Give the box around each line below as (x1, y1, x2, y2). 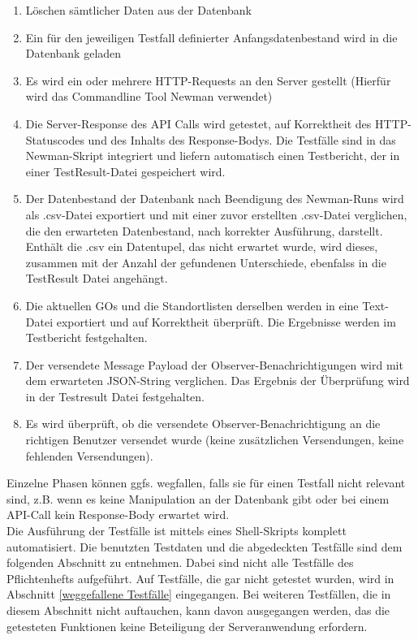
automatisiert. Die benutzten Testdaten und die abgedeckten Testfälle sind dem (6, 538, 403, 555)
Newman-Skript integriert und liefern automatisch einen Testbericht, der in (25, 147, 400, 164)
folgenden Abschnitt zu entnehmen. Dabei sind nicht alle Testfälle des (6, 554, 354, 571)
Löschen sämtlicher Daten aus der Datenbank (25, 2, 252, 18)
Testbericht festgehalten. (25, 329, 148, 346)
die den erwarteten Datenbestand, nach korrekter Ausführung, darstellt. (25, 222, 383, 239)
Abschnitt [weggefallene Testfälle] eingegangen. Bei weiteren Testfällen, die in (6, 586, 391, 603)
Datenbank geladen (25, 45, 122, 62)
